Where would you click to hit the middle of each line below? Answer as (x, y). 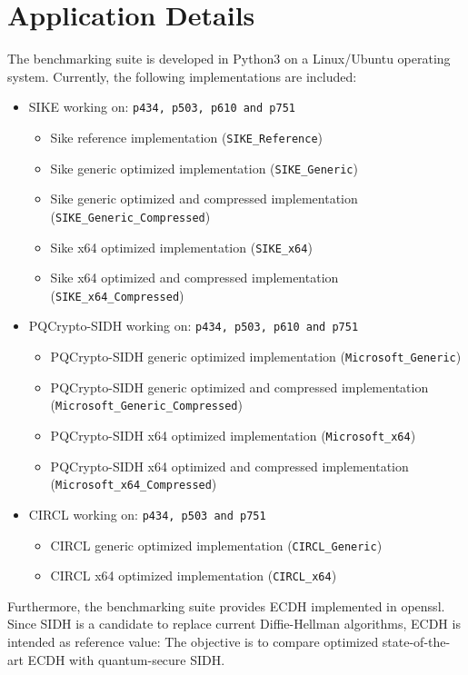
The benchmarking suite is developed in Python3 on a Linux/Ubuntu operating (229, 59)
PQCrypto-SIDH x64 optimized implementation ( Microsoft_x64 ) (233, 435)
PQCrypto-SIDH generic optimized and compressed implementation (239, 387)
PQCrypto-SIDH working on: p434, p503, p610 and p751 (194, 326)
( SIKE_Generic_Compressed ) (130, 216)
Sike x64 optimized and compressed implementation (194, 278)
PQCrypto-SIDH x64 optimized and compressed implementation (229, 466)
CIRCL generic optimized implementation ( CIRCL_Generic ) (216, 545)
